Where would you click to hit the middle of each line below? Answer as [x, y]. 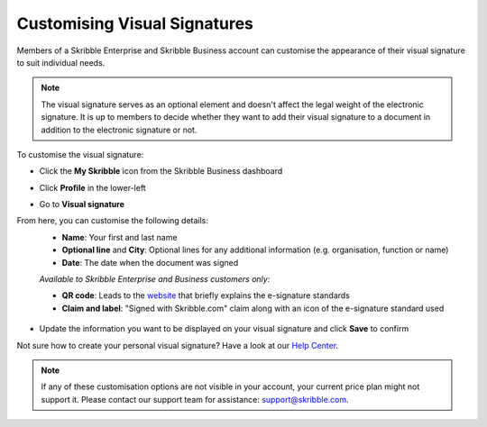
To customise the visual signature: [80, 154]
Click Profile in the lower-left [92, 187]
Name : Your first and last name [119, 237]
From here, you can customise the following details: [113, 221]
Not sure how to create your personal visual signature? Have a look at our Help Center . [177, 345]
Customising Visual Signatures [135, 23]
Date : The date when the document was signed [150, 262]
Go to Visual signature [82, 204]
